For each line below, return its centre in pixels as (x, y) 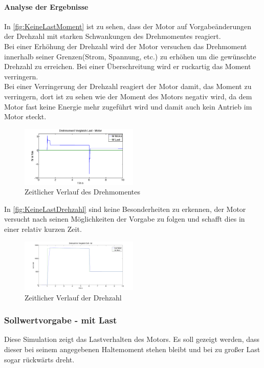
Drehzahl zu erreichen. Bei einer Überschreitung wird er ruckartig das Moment (128, 66)
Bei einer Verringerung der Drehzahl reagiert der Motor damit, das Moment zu (128, 86)
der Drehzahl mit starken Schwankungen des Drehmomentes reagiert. (113, 36)
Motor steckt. (25, 116)
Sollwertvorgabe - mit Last (61, 320)
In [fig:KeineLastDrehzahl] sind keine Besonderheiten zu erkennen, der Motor (125, 209)
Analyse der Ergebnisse (46, 6)
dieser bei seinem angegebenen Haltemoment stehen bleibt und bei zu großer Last (132, 349)
